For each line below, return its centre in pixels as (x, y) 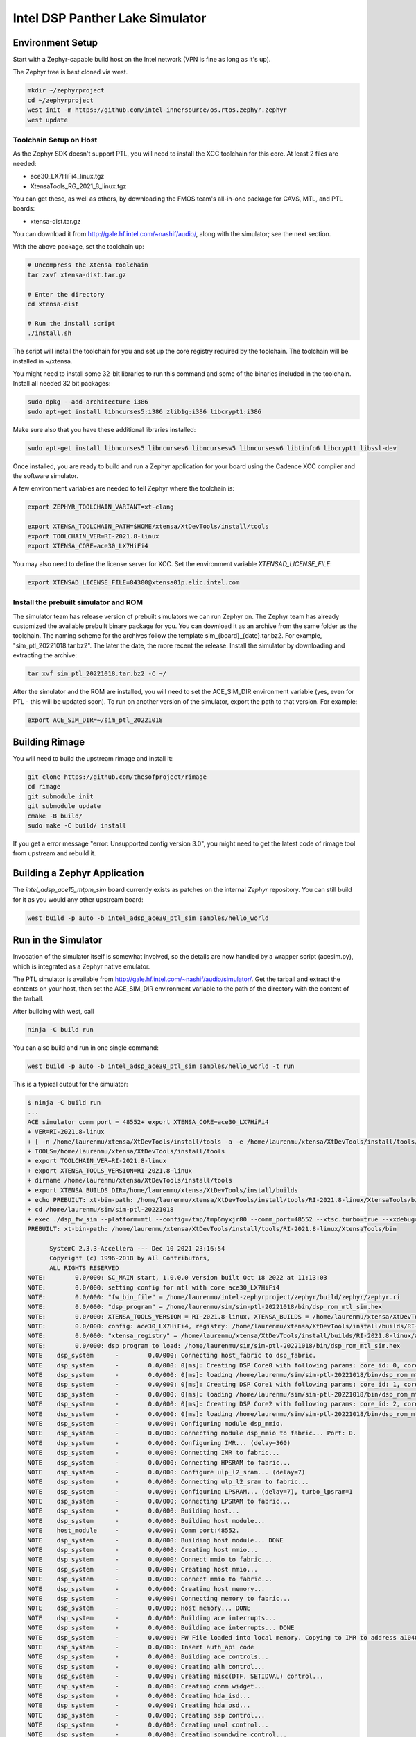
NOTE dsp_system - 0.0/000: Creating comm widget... (146, 1686)
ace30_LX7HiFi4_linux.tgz (67, 176)
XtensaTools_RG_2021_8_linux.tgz (78, 186)
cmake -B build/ (55, 816)
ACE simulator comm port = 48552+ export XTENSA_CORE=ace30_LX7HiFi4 (148, 1122)
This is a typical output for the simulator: (70, 1085)
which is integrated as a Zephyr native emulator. (81, 966)
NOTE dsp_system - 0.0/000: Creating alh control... (146, 1666)
